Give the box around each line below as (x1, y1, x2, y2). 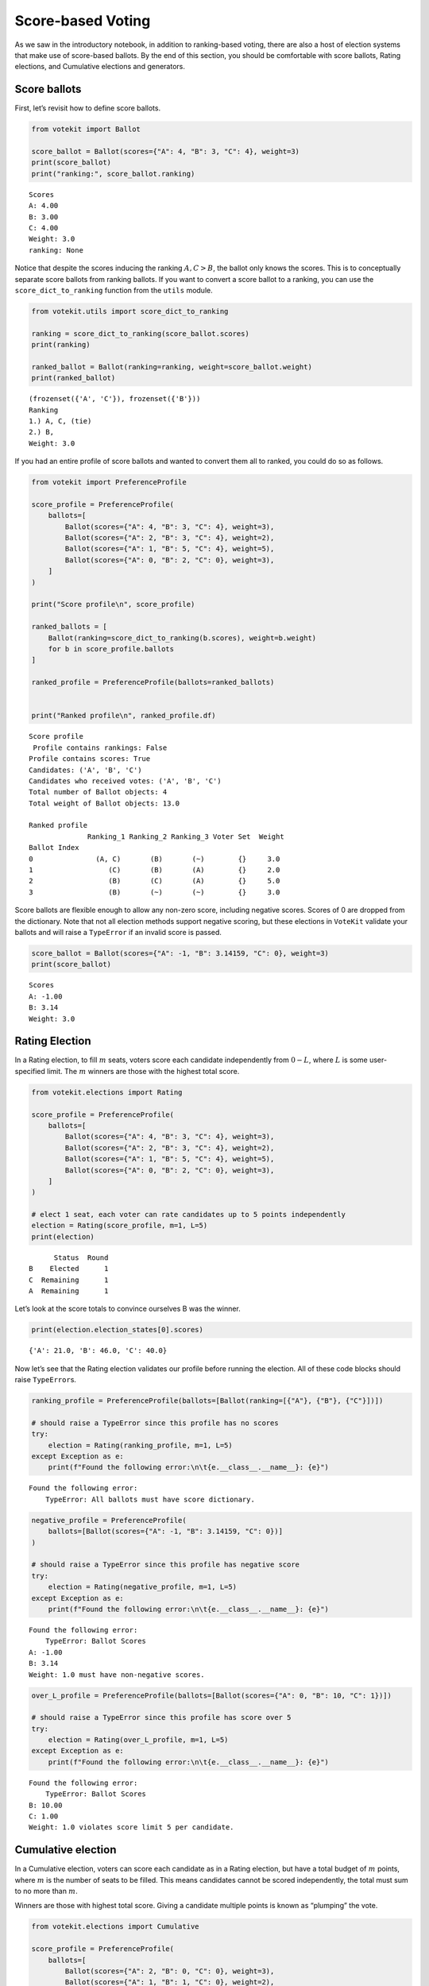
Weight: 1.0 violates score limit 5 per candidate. (29, 1823, 234, 1832)
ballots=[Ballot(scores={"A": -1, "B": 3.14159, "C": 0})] (48, 1527, 284, 1536)
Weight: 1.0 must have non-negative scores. (29, 1670, 206, 1679)
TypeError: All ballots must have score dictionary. (44, 1494, 256, 1504)
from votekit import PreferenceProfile (31, 477, 187, 487)
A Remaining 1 (29, 1287, 109, 1296)
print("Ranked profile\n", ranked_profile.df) (31, 711, 216, 721)
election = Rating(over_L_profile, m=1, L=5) (48, 1736, 229, 1745)
